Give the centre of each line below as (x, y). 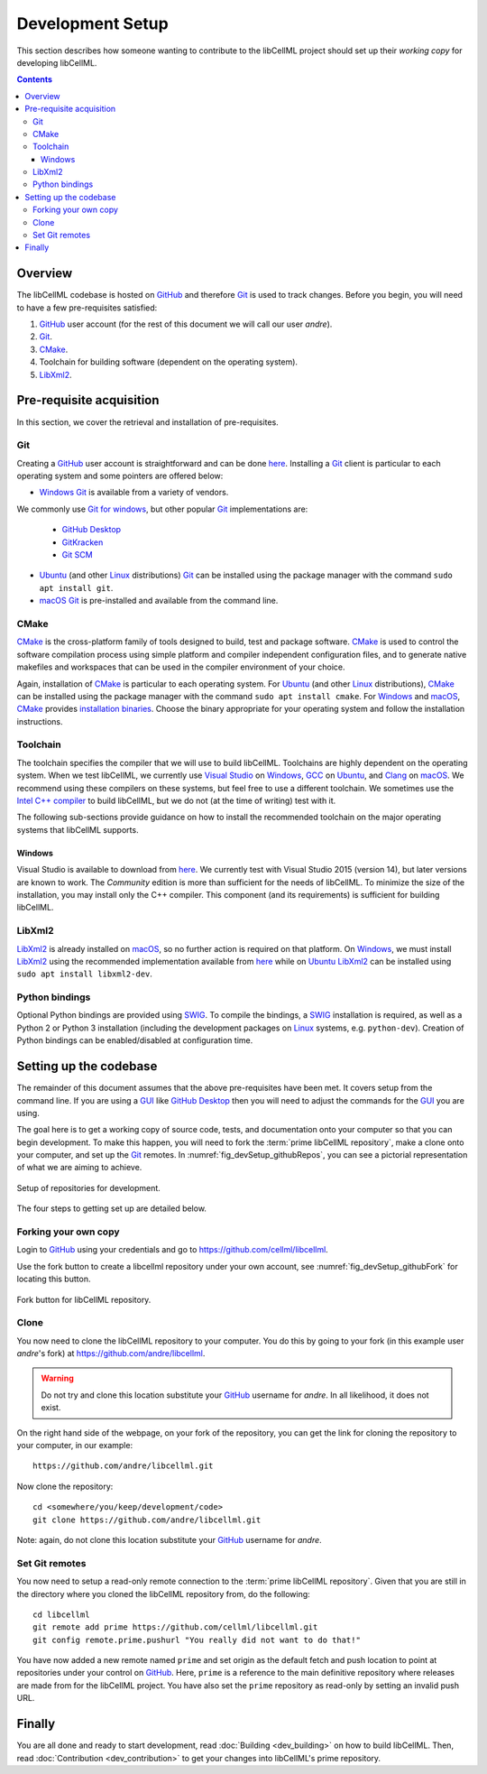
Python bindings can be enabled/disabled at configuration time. (135, 1040)
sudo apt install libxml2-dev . (85, 974)
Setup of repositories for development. (89, 1187)
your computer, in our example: (75, 1446)
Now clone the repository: (65, 1486)
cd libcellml (61, 1614)
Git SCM (78, 555)
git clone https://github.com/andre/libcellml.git (147, 1520)
